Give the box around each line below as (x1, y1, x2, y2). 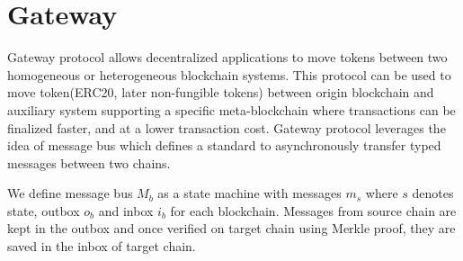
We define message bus (7, 184, 133, 202)
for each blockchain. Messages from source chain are (170, 201, 457, 220)
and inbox (98, 201, 154, 220)
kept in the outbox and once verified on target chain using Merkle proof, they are (7, 219, 456, 238)
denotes (412, 184, 454, 202)
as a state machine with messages (157, 184, 342, 202)
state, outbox (7, 201, 80, 220)
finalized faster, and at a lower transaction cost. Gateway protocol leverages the (7, 118, 446, 137)
